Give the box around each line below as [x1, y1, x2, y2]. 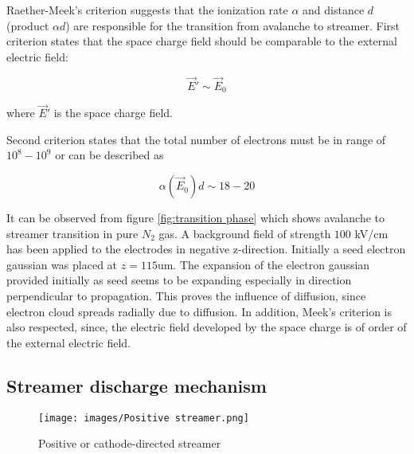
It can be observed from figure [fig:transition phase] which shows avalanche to [6, 209, 385, 226]
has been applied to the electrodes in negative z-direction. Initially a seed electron [6, 241, 406, 257]
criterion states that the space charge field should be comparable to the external [6, 33, 397, 49]
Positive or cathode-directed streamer [38, 435, 221, 452]
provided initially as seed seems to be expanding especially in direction [6, 272, 352, 288]
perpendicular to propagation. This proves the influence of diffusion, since [6, 288, 366, 304]
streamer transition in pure [6, 225, 139, 241]
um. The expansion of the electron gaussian [157, 256, 370, 272]
